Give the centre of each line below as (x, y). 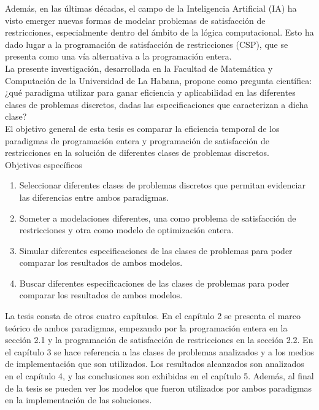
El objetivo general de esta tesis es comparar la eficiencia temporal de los (142, 128)
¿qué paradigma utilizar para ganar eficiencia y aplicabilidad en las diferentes (150, 92)
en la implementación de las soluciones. (79, 400)
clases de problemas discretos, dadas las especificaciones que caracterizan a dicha (157, 104)
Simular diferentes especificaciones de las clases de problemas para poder (156, 250)
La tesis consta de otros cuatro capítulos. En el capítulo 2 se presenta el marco (153, 316)
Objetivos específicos (44, 164)
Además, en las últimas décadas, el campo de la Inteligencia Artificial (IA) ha (151, 8)
